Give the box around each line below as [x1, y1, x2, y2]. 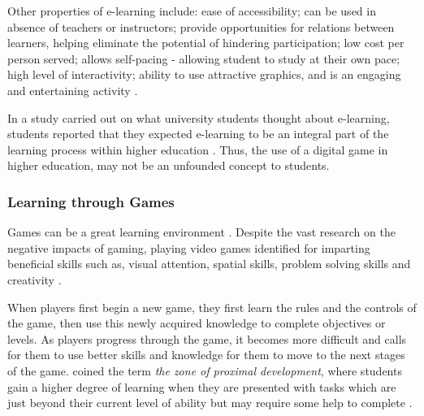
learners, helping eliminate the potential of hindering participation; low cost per [7, 34, 405, 51]
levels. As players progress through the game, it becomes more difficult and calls [7, 330, 407, 347]
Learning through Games [7, 191, 175, 211]
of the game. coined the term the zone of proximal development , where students [7, 362, 402, 379]
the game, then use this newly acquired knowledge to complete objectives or [7, 314, 386, 331]
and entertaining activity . [7, 81, 138, 98]
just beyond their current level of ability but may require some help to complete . [7, 394, 413, 411]
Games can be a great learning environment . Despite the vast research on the [7, 223, 396, 240]
